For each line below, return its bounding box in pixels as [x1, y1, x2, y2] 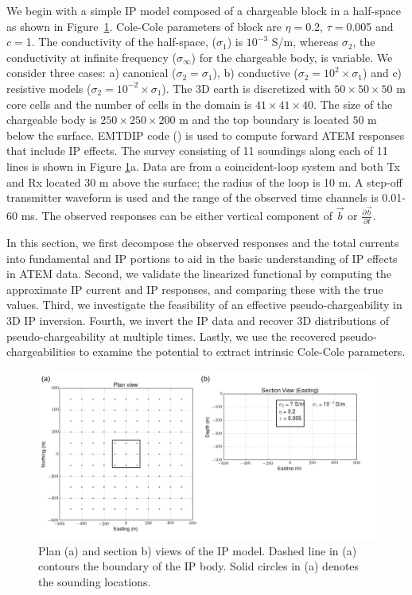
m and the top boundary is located [179, 111, 349, 128]
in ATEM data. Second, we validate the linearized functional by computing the [6, 265, 392, 282]
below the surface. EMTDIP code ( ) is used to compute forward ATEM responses [6, 126, 405, 143]
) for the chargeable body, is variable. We [191, 48, 393, 65]
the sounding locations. [38, 574, 151, 590]
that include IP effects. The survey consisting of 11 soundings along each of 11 [6, 142, 388, 159]
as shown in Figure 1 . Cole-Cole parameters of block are [6, 17, 282, 34]
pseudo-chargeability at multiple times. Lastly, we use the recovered [6, 327, 336, 344]
